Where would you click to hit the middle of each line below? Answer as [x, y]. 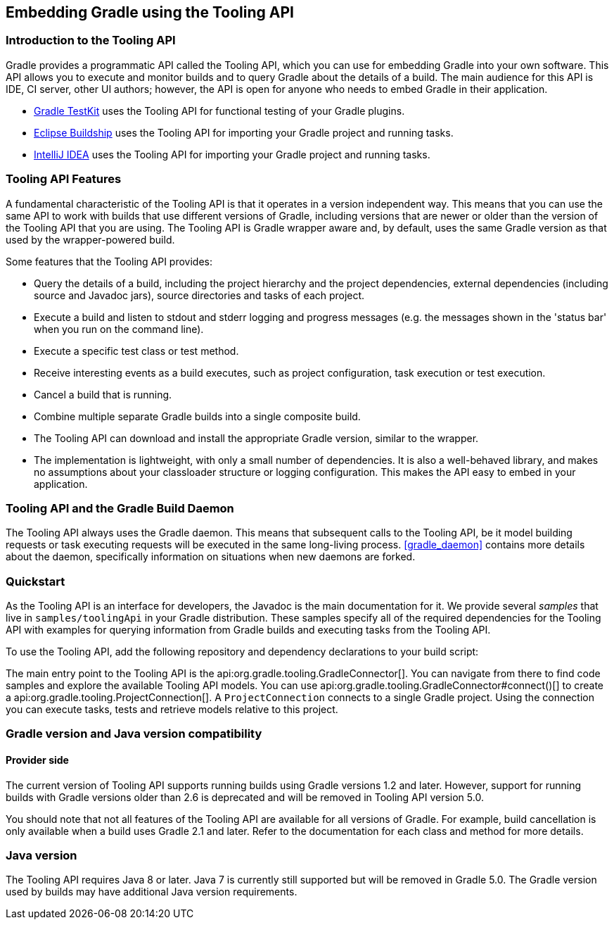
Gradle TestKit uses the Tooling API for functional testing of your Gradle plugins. [219, 111]
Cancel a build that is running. [103, 394]
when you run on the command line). [119, 329]
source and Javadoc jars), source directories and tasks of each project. [199, 295]
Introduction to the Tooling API [91, 40]
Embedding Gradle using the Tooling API [150, 12]
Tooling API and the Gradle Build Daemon [120, 508]
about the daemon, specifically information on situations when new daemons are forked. [211, 557]
